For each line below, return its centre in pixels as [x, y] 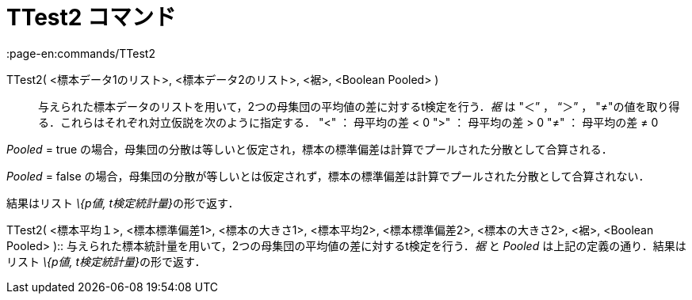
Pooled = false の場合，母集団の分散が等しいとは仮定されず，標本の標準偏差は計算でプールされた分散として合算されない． [328, 176]
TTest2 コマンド [92, 17]
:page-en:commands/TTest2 [81, 53]
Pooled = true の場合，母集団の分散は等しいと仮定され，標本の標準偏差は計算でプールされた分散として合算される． [310, 149]
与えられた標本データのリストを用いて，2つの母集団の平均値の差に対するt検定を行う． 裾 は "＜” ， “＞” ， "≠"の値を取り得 [359, 106]
